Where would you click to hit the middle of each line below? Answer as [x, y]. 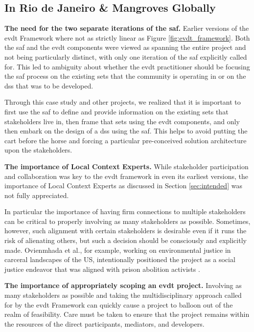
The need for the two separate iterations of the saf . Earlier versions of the [127, 28]
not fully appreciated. [37, 195]
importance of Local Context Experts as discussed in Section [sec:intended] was [123, 186]
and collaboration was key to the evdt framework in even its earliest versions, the [126, 176]
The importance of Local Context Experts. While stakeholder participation [127, 166]
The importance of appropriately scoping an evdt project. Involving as [123, 285]
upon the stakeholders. [38, 150]
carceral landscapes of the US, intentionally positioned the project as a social [120, 259]
